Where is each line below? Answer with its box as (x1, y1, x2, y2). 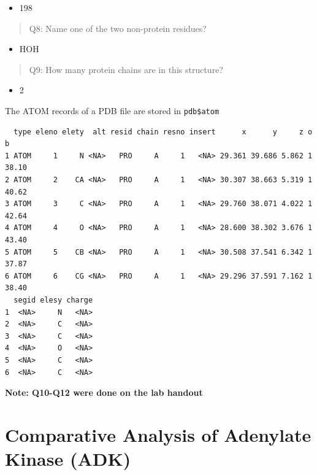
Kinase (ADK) (5, 446, 131, 471)
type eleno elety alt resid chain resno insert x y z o (13, 127, 313, 136)
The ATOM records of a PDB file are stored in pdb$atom (5, 104, 220, 117)
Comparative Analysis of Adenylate (5, 422, 311, 447)
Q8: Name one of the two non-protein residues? (29, 21, 207, 34)
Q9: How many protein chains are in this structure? (29, 63, 223, 75)
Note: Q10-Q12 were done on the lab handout (5, 386, 203, 399)
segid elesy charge (13, 295, 93, 304)
